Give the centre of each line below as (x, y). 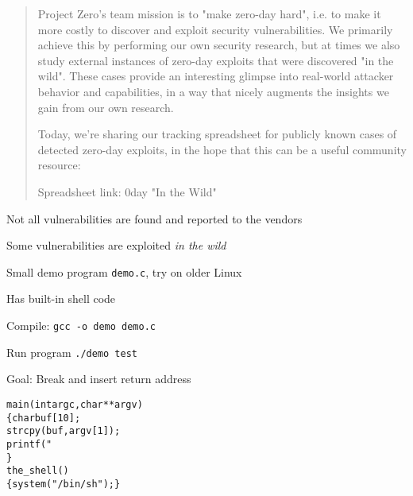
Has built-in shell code (61, 298)
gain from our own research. (106, 107)
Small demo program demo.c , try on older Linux (124, 271)
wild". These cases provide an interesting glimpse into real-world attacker (216, 76)
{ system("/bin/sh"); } (64, 484)
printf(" (29, 444)
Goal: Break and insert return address (99, 379)
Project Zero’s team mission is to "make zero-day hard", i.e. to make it (209, 14)
